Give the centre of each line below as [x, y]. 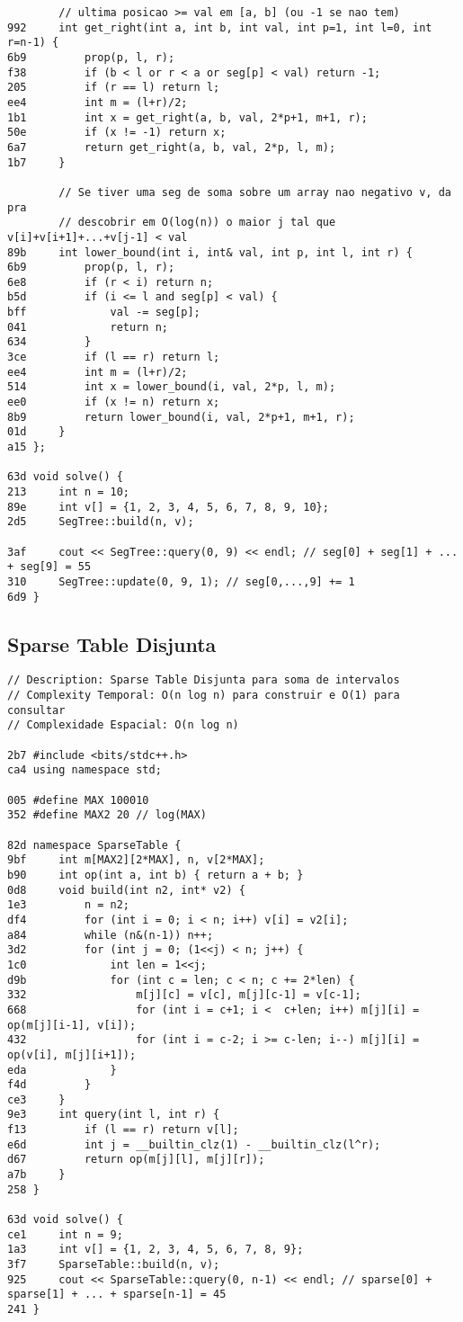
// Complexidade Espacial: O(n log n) [123, 725]
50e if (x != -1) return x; [117, 133]
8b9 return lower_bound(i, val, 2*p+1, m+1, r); [181, 417]
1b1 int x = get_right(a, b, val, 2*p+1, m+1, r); [187, 117]
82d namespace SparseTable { [94, 845]
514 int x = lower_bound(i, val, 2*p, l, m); [172, 387]
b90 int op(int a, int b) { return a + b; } [156, 875]
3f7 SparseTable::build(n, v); [114, 1265]
